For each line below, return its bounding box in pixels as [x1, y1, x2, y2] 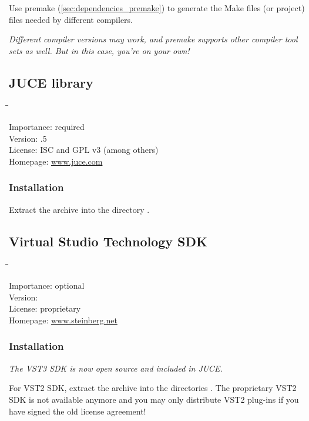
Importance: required [9, 121, 85, 133]
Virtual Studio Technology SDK [9, 232, 207, 250]
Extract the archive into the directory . [9, 203, 150, 215]
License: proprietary [9, 302, 81, 315]
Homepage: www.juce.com [9, 155, 103, 167]
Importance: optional [9, 279, 85, 292]
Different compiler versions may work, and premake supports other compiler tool [9, 33, 298, 45]
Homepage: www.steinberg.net [9, 313, 117, 326]
